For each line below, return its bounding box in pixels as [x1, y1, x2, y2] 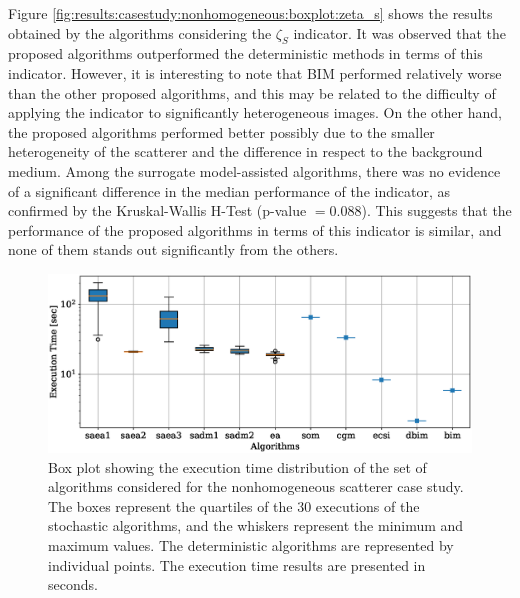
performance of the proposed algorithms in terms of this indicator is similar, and [8, 219, 502, 240]
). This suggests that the [361, 200, 512, 221]
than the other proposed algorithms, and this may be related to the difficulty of [8, 82, 496, 103]
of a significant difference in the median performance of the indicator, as [8, 180, 451, 201]
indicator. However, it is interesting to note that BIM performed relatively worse [8, 62, 502, 83]
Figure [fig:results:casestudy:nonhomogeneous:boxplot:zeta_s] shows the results [8, 3, 493, 23]
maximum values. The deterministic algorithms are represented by [48, 534, 454, 555]
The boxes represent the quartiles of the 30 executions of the [48, 495, 420, 516]
